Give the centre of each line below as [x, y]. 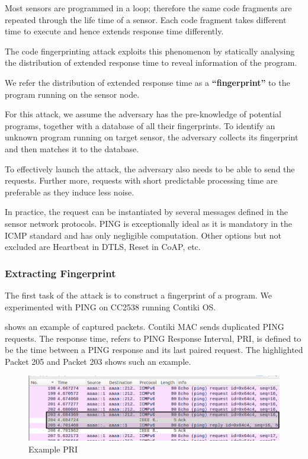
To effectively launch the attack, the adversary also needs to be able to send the [150, 168]
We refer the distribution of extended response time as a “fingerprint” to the [147, 82]
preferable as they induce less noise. [70, 192]
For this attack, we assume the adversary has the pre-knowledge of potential [143, 114]
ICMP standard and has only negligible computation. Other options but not [143, 235]
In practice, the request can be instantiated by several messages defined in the [147, 212]
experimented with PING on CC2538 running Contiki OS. [110, 306]
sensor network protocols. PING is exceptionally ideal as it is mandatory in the [149, 223]
